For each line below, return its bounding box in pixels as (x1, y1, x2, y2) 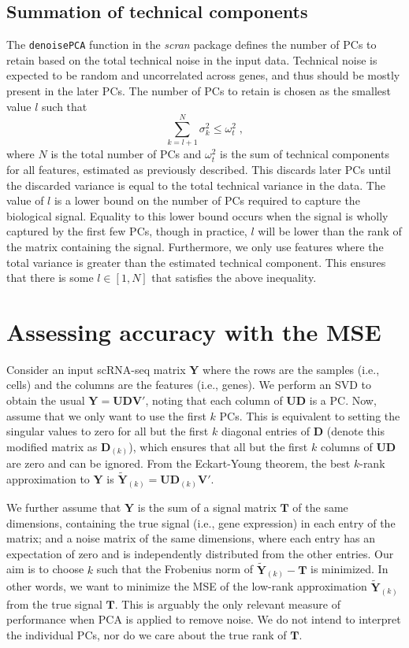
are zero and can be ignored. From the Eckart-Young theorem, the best (6, 455, 351, 472)
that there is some (6, 269, 94, 286)
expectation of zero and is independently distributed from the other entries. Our (6, 545, 394, 561)
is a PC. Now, (309, 392, 377, 409)
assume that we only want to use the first (6, 407, 206, 424)
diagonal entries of (221, 423, 310, 439)
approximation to (6, 471, 90, 487)
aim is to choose (6, 561, 84, 577)
